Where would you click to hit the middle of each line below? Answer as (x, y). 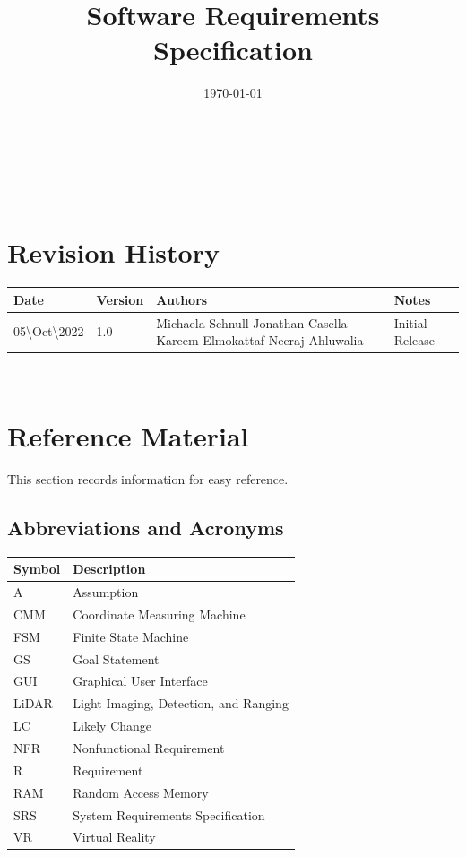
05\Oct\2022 (49, 331)
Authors (182, 299)
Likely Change (112, 726)
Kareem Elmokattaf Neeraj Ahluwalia (260, 340)
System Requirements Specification (169, 814)
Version (120, 299)
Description (109, 569)
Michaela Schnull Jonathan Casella (252, 322)
